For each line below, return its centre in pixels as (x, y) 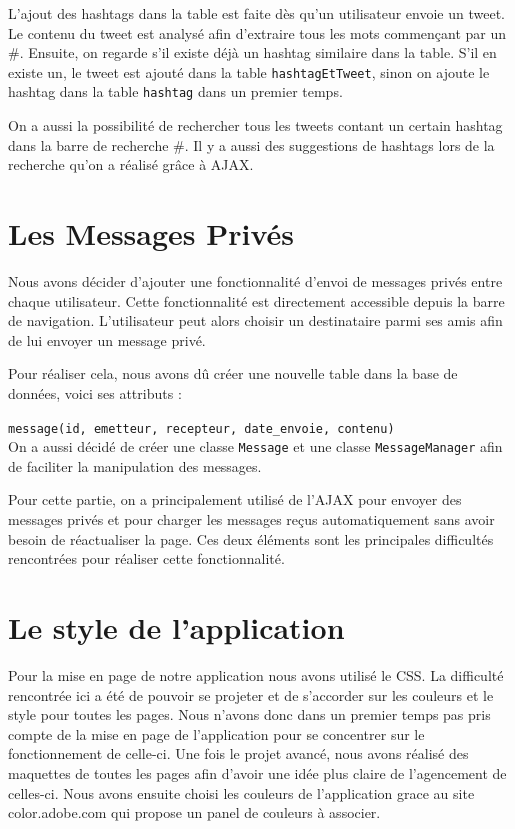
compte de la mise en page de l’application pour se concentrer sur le (216, 733)
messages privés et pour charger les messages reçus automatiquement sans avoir (251, 519)
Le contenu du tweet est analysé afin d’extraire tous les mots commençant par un (257, 32)
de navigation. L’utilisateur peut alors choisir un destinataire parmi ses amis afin (255, 320)
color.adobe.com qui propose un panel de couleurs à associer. (194, 812)
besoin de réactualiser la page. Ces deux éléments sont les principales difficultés (251, 538)
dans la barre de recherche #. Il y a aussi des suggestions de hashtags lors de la (251, 144)
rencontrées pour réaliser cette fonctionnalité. (146, 558)
